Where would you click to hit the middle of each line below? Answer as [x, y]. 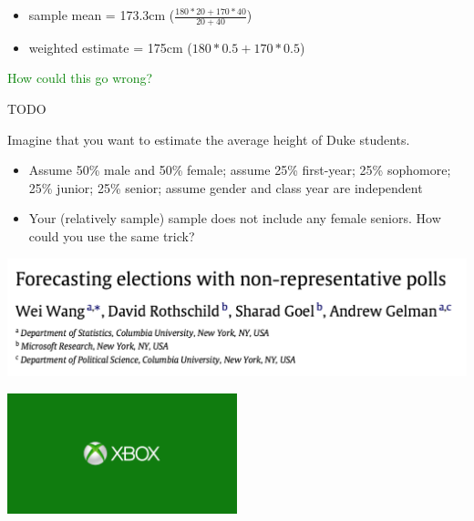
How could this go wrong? [80, 78]
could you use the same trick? [112, 235]
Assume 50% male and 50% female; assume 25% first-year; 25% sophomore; [240, 170]
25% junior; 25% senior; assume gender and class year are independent [226, 187]
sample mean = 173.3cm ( [102, 15]
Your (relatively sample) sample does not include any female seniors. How [235, 218]
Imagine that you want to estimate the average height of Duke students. [209, 139]
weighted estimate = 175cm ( [110, 47]
